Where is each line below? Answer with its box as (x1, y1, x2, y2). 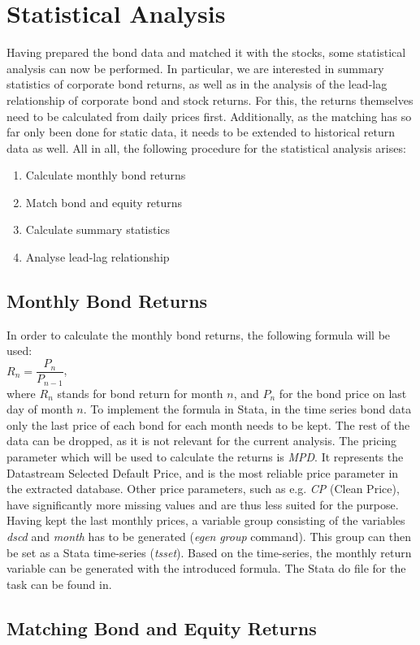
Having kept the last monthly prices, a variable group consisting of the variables (6, 512, 405, 529)
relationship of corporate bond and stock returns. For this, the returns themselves (6, 91, 414, 108)
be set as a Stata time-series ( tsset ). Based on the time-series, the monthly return (6, 543, 412, 561)
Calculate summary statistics (25, 221, 171, 238)
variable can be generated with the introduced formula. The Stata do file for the (6, 560, 406, 577)
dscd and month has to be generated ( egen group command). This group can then (6, 527, 411, 544)
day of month (6, 400, 73, 418)
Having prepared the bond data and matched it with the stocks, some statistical (6, 44, 406, 61)
